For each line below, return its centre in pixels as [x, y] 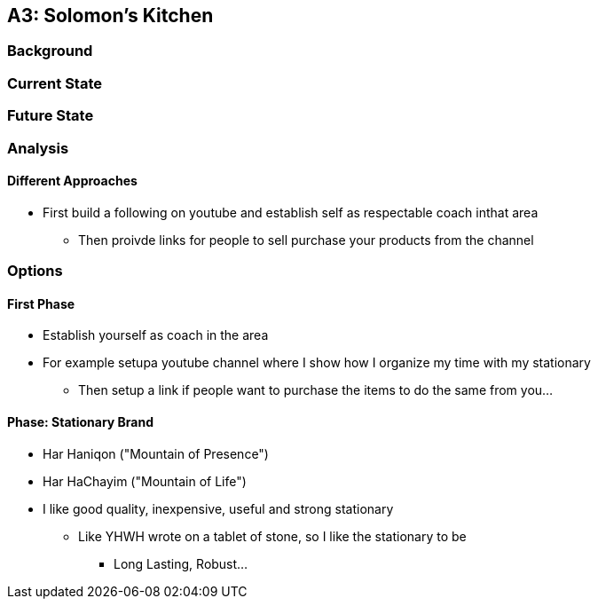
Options [35, 271]
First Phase [41, 303]
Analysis [38, 148]
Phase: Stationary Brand [81, 421]
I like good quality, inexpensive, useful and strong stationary [218, 508]
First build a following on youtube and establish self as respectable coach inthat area [291, 212]
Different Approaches [72, 181]
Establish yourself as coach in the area [156, 335]
